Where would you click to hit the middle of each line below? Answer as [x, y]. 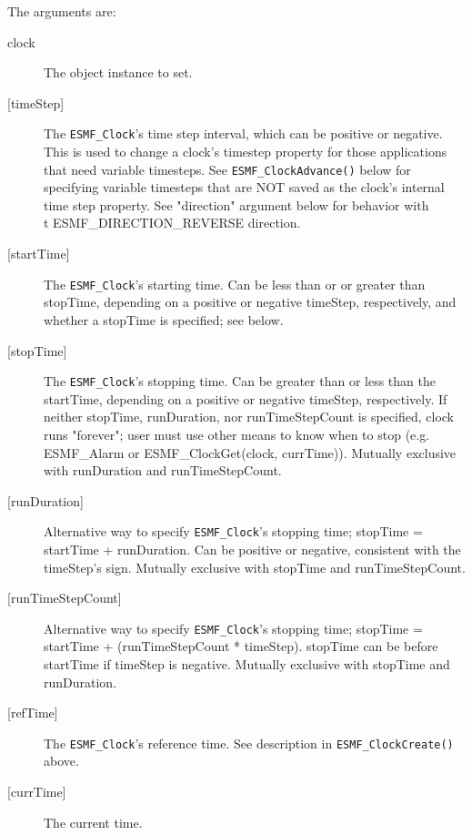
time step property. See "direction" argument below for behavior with [236, 204]
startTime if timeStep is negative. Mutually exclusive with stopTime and [247, 664]
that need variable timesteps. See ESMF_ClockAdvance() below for [227, 169]
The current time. [93, 822]
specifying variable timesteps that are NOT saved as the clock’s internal [244, 187]
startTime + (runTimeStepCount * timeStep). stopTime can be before [241, 646]
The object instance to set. [118, 72]
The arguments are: [62, 11]
